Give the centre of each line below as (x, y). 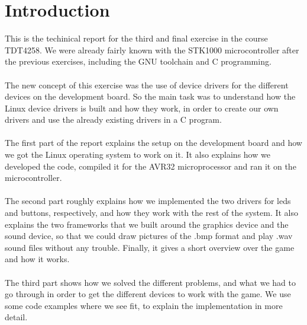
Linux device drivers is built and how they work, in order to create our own (142, 108)
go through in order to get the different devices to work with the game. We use (148, 294)
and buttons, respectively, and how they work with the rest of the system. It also (152, 213)
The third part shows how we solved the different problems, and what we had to (150, 282)
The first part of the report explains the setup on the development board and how (153, 143)
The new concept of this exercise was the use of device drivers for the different (147, 85)
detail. (16, 317)
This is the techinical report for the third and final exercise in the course (136, 38)
